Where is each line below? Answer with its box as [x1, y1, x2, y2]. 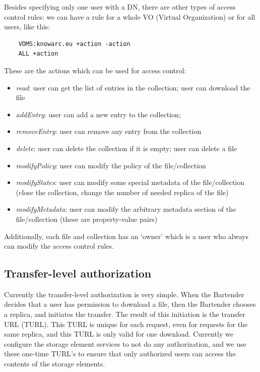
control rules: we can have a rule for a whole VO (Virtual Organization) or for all [4, 11, 255, 22]
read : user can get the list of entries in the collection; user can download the [16, 82, 250, 92]
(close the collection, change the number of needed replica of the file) [16, 187, 229, 197]
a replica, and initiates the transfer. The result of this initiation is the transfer [4, 309, 245, 319]
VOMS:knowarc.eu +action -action [18, 40, 131, 48]
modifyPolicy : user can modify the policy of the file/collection [16, 160, 206, 170]
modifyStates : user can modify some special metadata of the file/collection [16, 177, 245, 188]
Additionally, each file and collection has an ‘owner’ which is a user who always [4, 230, 248, 241]
